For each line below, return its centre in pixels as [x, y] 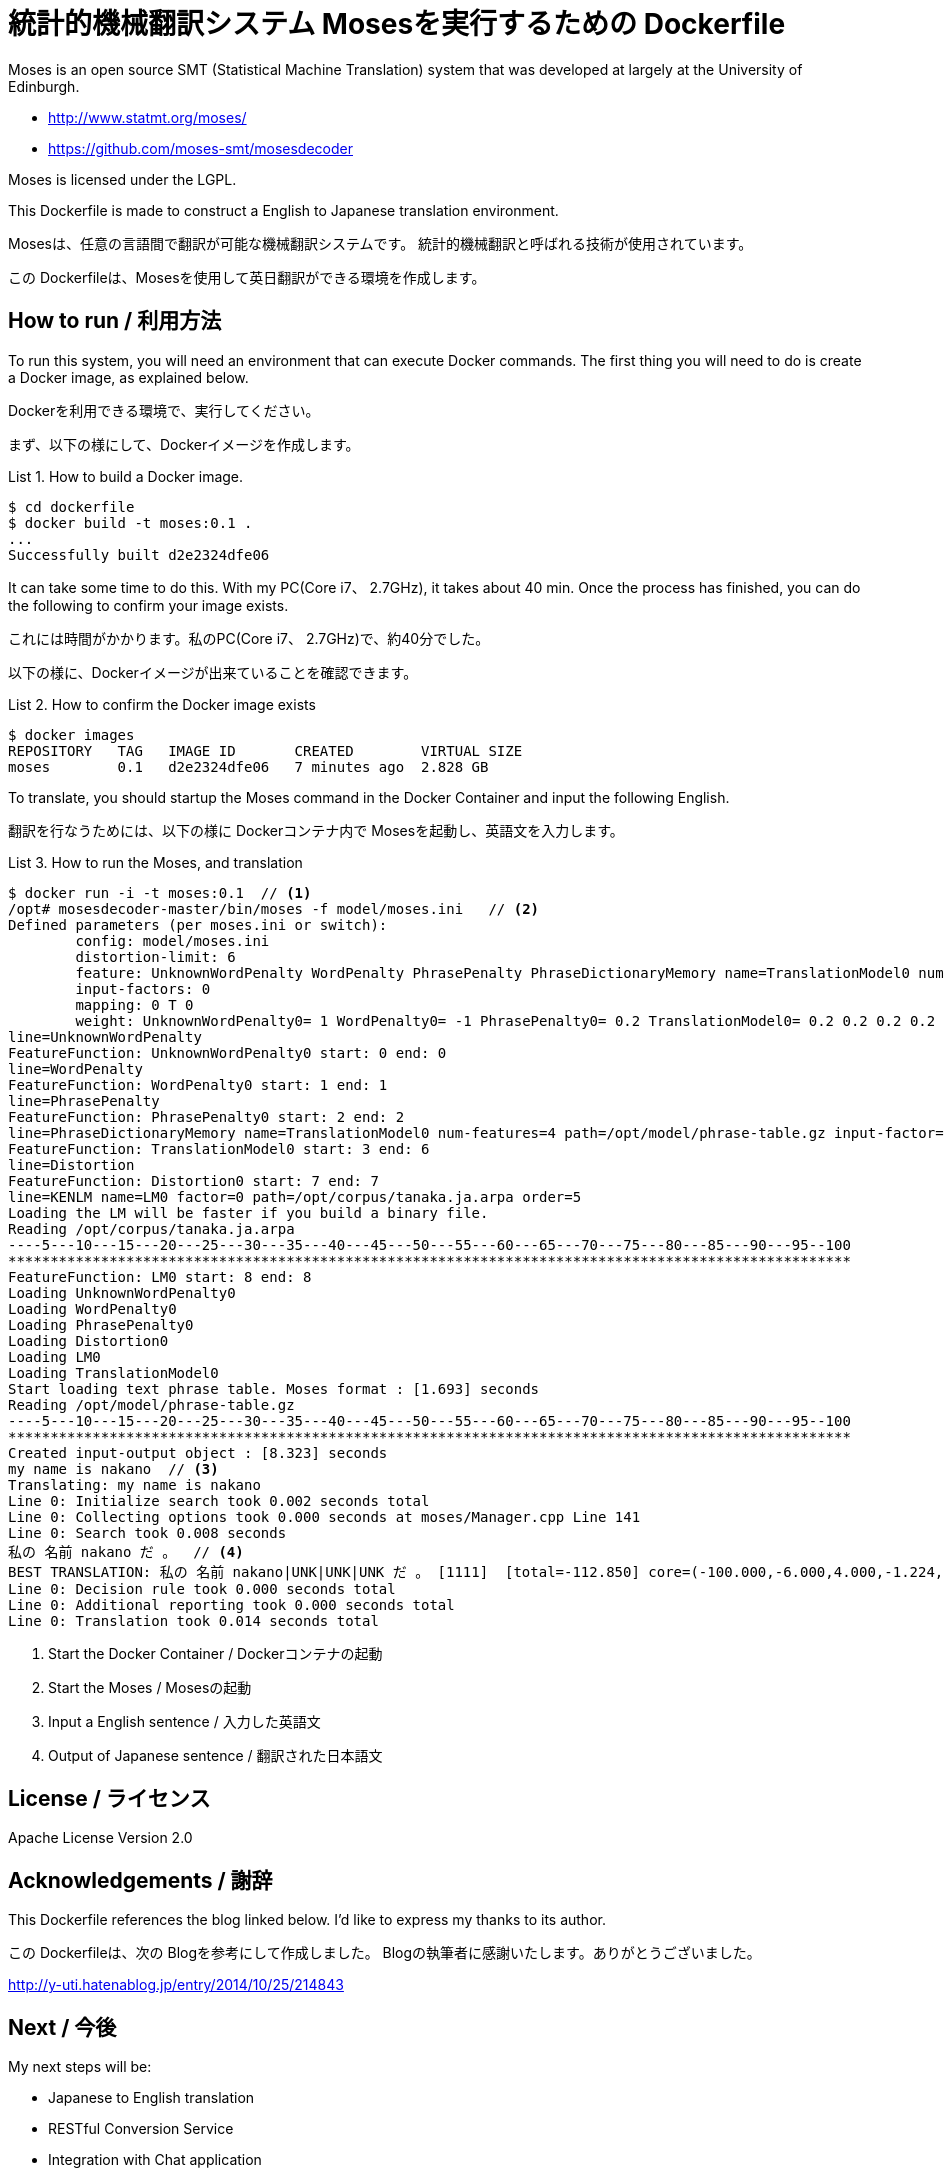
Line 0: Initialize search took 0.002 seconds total [219, 1500]
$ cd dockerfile [71, 506]
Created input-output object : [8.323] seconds [198, 1452]
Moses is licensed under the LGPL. [122, 179]
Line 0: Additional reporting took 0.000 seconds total [231, 1604]
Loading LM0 [54, 1356]
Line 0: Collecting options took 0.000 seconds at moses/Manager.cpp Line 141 [324, 1516]
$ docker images [71, 734]
